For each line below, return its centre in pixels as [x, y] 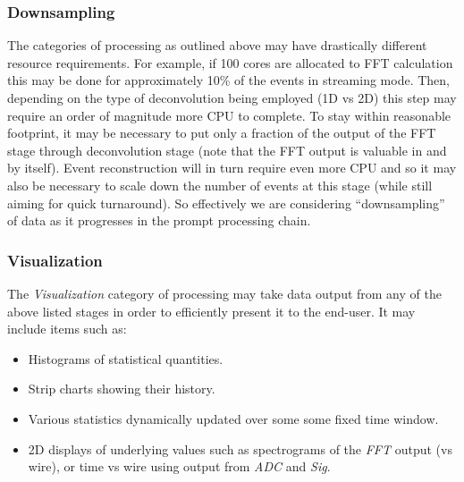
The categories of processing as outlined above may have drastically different [217, 45]
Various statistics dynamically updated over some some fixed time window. [233, 418]
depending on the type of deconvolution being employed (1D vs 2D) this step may [232, 97]
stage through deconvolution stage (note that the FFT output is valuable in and [227, 150]
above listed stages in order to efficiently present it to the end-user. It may [211, 311]
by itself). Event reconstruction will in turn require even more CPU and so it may [232, 168]
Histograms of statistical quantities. [126, 358]
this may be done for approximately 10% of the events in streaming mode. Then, [228, 80]
